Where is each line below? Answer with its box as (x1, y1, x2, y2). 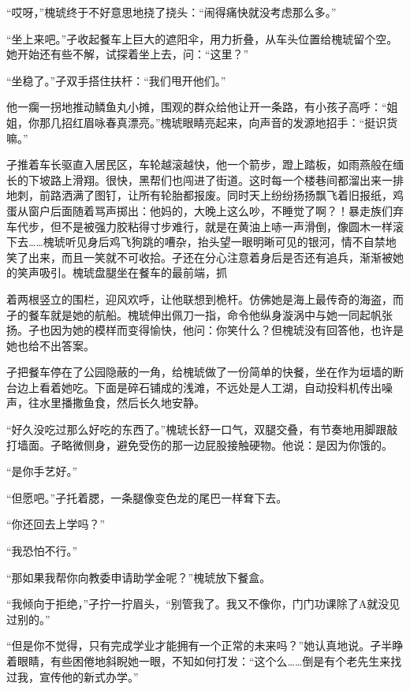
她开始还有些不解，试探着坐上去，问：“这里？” (6, 46, 249, 62)
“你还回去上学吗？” (6, 516, 106, 532)
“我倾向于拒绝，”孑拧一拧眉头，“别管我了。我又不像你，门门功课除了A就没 (6, 595, 389, 612)
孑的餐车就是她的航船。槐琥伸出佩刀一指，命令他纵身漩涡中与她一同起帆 (6, 306, 382, 323)
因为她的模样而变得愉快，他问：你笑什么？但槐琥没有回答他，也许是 (50, 322, 404, 338)
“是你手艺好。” (6, 463, 78, 479)
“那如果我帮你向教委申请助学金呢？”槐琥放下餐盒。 (6, 569, 271, 585)
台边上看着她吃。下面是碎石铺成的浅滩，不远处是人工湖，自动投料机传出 (6, 379, 382, 395)
